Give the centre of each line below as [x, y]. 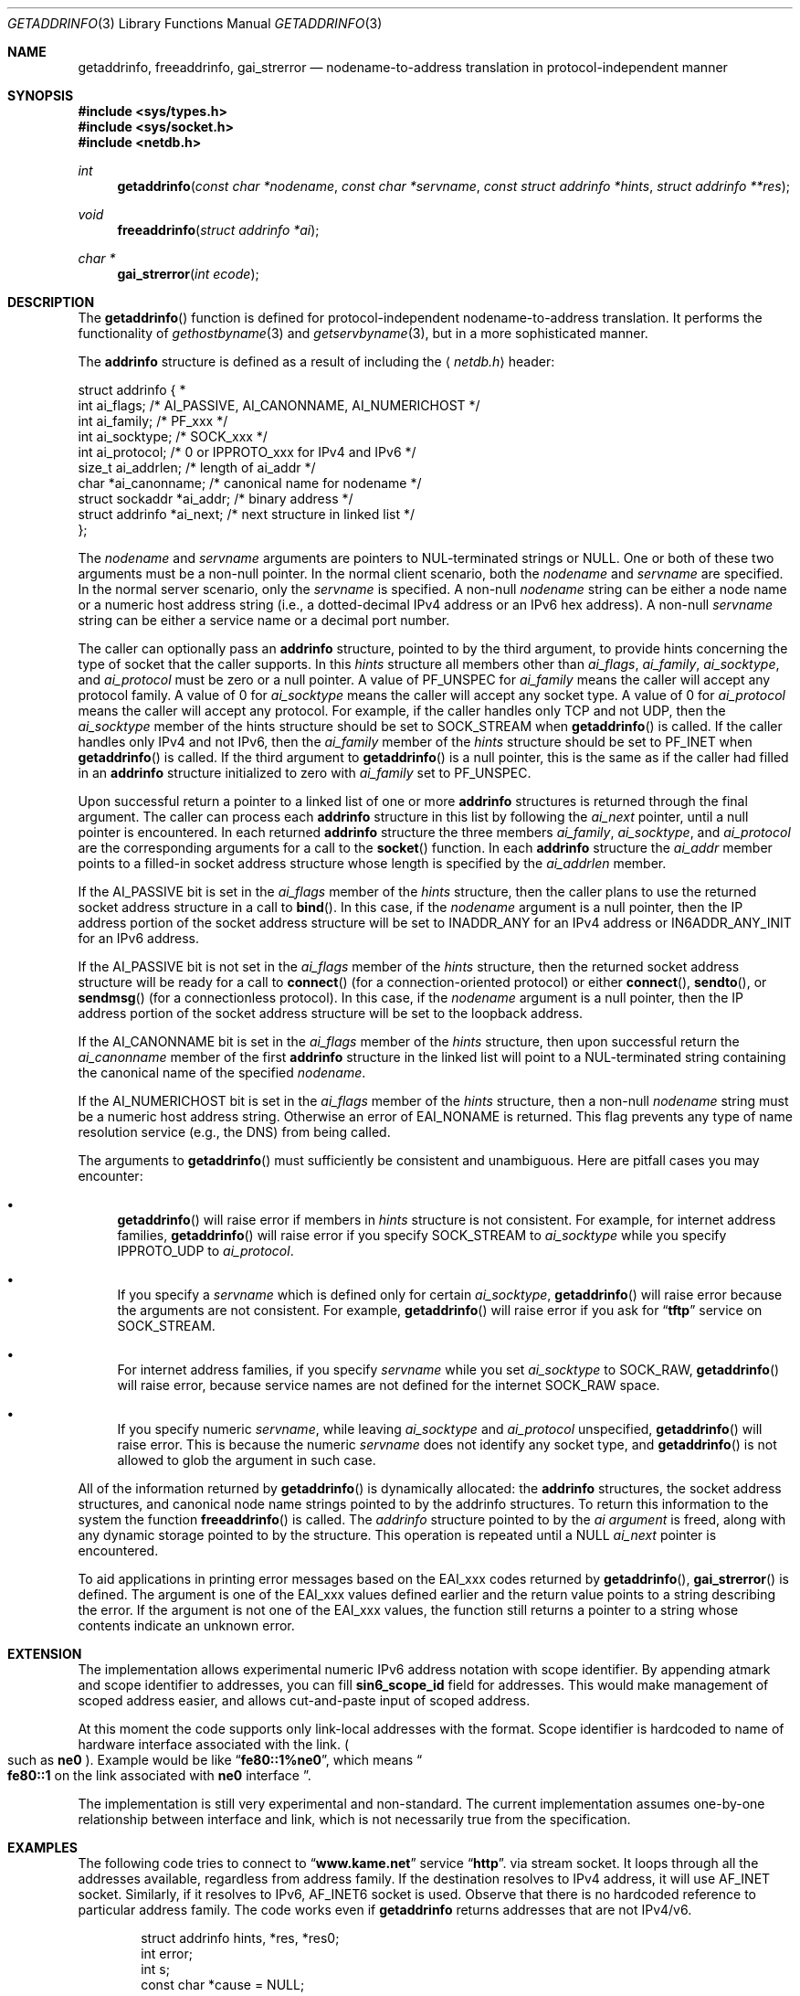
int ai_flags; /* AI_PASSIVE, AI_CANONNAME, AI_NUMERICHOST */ [279, 405]
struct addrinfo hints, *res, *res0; [240, 1938]
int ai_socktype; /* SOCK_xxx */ [173, 436]
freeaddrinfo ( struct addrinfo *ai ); [218, 230]
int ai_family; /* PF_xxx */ [153, 421]
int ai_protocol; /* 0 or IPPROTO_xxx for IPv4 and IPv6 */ [247, 452]
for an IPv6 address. [139, 938]
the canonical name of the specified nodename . [222, 1072]
